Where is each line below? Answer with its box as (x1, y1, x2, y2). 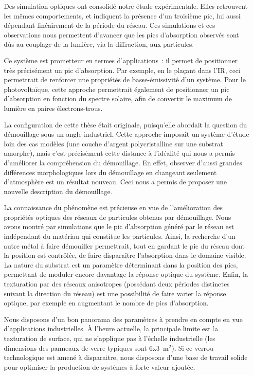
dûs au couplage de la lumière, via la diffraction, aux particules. (4, 39, 194, 49)
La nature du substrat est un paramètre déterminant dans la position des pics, (4, 259, 238, 269)
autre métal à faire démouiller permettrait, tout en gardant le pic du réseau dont (4, 240, 245, 250)
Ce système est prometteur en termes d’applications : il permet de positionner (4, 55, 238, 65)
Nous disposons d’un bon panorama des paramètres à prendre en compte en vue (4, 314, 243, 324)
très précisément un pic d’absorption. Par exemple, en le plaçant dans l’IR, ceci (4, 65, 240, 75)
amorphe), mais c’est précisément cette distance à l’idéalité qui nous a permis (4, 148, 235, 158)
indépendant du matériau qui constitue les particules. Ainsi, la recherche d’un (4, 231, 235, 241)
